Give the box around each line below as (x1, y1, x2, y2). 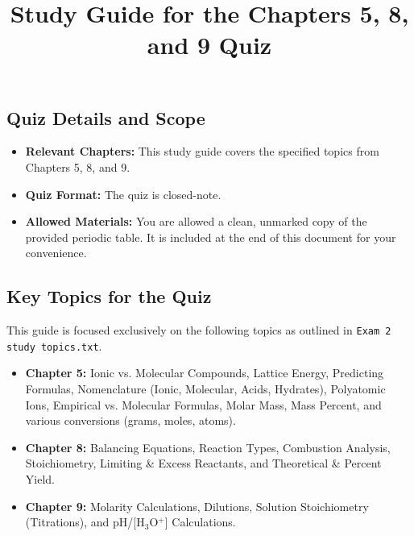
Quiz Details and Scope (6, 105, 205, 130)
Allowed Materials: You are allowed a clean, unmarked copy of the (25, 213, 367, 230)
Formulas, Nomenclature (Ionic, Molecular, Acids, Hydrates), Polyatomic (25, 380, 386, 397)
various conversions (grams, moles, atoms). (25, 412, 236, 429)
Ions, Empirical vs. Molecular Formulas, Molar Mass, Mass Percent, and (25, 396, 382, 413)
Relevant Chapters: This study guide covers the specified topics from (25, 143, 379, 160)
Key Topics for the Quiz (6, 284, 212, 309)
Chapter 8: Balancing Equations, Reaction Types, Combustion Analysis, (25, 438, 391, 455)
